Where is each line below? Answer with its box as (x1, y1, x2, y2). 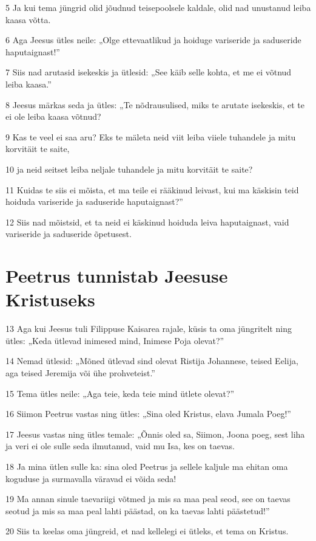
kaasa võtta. (5, 13, 51, 26)
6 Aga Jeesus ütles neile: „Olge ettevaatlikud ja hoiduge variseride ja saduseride (5, 33, 301, 46)
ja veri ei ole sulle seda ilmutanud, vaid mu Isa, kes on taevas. (5, 439, 235, 452)
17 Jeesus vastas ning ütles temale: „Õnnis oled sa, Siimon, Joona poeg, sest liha (5, 427, 305, 440)
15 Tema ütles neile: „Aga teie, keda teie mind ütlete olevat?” (5, 387, 235, 399)
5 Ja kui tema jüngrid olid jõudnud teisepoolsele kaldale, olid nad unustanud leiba (5, 1, 311, 13)
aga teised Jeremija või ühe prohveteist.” (5, 367, 155, 379)
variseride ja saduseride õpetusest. (5, 227, 132, 240)
